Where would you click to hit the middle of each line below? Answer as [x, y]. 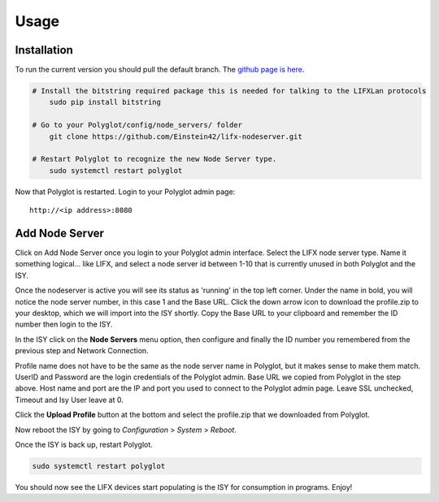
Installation [44, 50]
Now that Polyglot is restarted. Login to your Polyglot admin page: [125, 192]
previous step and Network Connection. [82, 351]
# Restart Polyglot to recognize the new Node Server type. [154, 159]
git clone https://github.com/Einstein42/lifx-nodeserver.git [176, 136]
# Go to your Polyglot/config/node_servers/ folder [137, 125]
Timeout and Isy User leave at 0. [69, 400]
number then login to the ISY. [64, 324]
